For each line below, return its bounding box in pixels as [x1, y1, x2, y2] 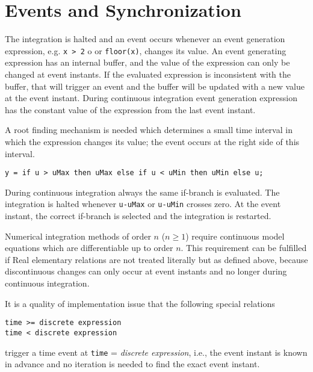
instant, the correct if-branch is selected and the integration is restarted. [5, 209, 271, 222]
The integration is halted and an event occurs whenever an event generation [5, 33, 285, 45]
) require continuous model [185, 229, 285, 242]
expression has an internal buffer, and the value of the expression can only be [5, 56, 290, 69]
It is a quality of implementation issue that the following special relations [5, 297, 275, 309]
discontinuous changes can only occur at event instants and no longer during [5, 265, 287, 277]
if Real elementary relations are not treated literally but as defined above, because [5, 253, 308, 265]
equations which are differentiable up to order [5, 241, 173, 254]
